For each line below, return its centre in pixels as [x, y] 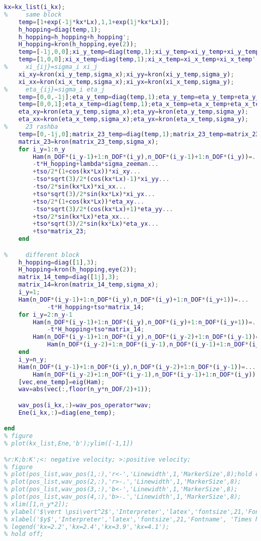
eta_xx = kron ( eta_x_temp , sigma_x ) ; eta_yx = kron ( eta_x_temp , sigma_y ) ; [133, 119]
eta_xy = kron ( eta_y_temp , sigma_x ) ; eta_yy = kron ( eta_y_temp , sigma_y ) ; [133, 112]
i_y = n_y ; [33, 359]
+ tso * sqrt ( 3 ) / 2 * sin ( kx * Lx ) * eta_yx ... [96, 224]
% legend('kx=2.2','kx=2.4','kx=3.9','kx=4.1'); [87, 527]
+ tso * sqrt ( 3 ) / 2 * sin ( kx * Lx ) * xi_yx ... [94, 194]
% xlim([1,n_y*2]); [36, 504]
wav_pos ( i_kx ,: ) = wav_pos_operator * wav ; [85, 405]
